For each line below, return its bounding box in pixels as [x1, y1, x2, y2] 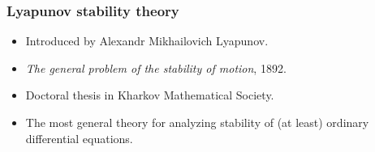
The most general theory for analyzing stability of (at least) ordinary [25, 114, 369, 130]
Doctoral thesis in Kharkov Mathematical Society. [25, 87, 274, 103]
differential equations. [25, 129, 133, 146]
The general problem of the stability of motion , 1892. [25, 59, 287, 76]
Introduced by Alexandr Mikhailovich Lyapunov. [25, 32, 269, 49]
